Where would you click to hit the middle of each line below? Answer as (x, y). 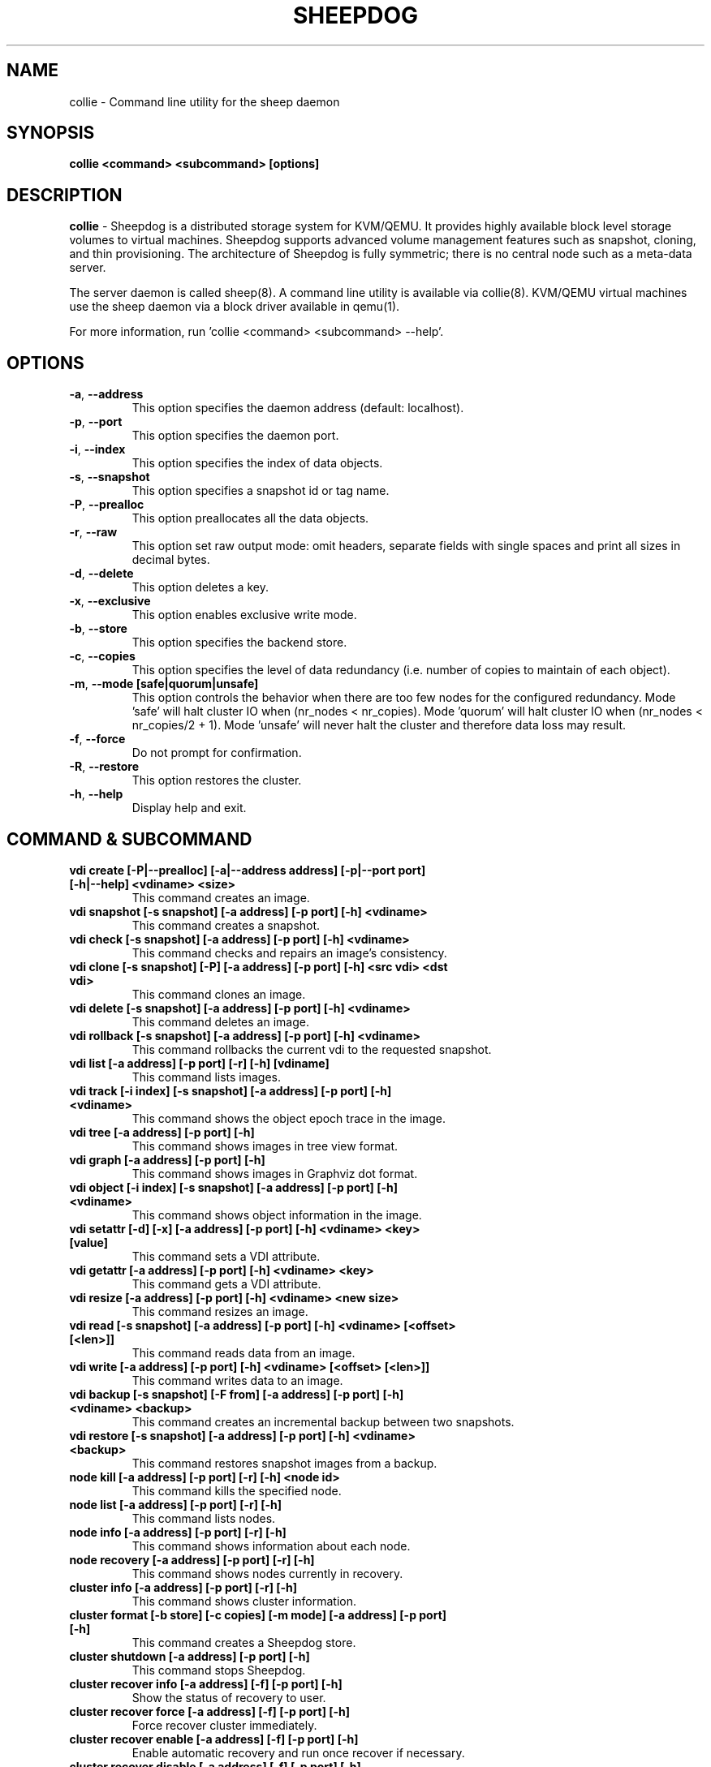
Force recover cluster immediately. (224, 1725)
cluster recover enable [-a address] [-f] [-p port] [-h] (214, 1739)
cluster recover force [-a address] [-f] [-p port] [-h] (210, 1711)
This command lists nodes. (204, 1518)
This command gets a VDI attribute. (226, 1283)
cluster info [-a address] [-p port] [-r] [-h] (183, 1587)
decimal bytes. (171, 560)
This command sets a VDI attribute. (226, 1256)
